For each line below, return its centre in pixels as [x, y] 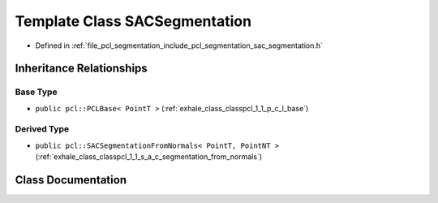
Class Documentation [71, 180]
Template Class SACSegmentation [133, 21]
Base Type [36, 92]
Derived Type [42, 129]
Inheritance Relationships [81, 69]
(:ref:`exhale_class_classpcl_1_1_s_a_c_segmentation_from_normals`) [149, 157]
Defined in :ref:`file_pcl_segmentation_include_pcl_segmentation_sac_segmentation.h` [179, 45]
